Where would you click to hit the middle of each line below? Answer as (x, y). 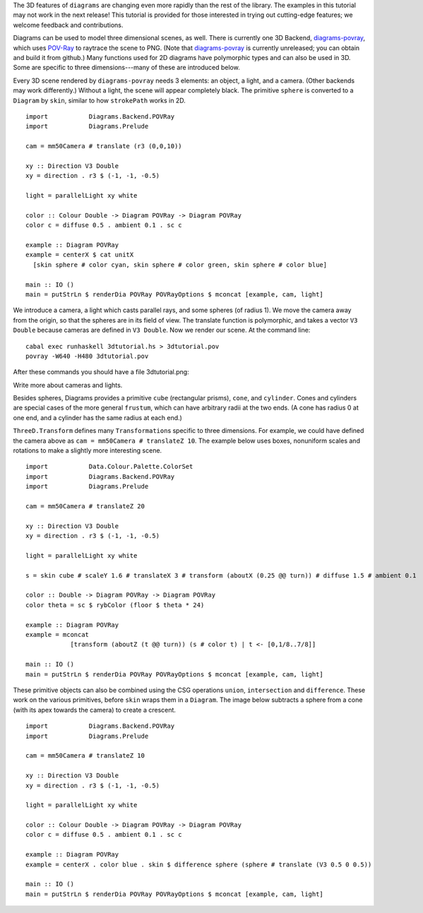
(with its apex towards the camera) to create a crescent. (95, 710)
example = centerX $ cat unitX (80, 255)
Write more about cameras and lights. (68, 385)
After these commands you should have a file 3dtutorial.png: (101, 372)
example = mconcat (58, 635)
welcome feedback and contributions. (68, 25)
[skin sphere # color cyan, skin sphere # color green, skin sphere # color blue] (180, 264)
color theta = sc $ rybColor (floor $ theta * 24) (115, 605)
